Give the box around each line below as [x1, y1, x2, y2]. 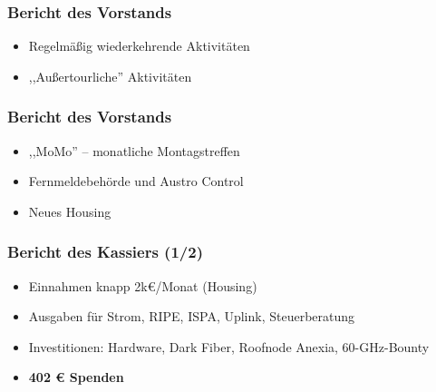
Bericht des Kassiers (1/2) [7, 240, 203, 263]
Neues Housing [28, 201, 111, 220]
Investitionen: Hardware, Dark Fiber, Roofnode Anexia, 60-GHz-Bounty [28, 337, 430, 356]
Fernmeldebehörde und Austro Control [28, 171, 244, 191]
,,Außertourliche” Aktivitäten [28, 66, 192, 85]
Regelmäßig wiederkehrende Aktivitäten [28, 36, 250, 55]
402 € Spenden [28, 367, 124, 387]
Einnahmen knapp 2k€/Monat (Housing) [28, 276, 257, 295]
